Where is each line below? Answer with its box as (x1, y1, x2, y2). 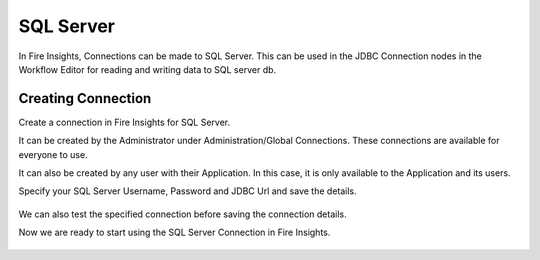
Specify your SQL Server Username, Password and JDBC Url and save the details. (18, 185, 357, 197)
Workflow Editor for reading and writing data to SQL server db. (18, 63, 277, 75)
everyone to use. (18, 148, 89, 160)
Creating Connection (18, 90, 152, 107)
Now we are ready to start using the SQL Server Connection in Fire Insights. (18, 226, 331, 239)
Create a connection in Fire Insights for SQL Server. (18, 116, 231, 128)
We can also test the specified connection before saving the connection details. (18, 208, 347, 220)
